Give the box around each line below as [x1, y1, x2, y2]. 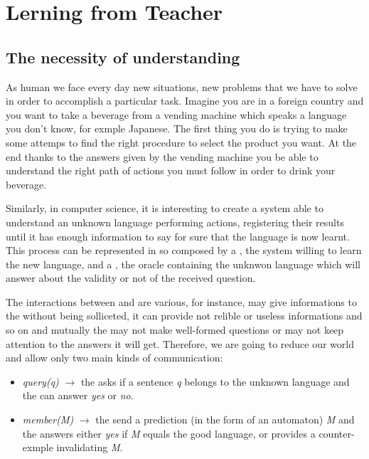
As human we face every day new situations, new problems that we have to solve [6, 79, 358, 94]
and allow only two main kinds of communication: [6, 350, 223, 365]
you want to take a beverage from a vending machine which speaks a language [6, 107, 347, 122]
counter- [319, 426, 355, 440]
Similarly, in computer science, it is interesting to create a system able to [6, 201, 323, 216]
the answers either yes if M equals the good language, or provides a [22, 426, 316, 440]
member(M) [22, 412, 74, 427]
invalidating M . [56, 440, 123, 455]
